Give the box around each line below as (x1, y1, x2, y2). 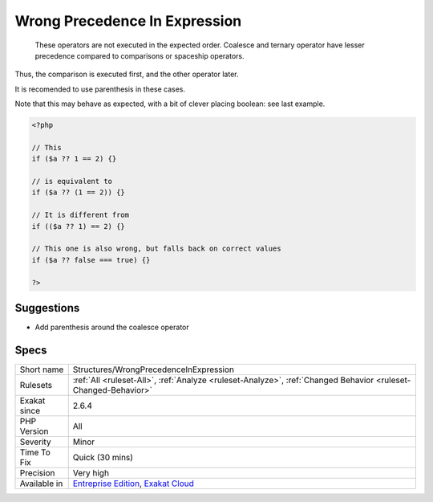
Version (19, 426, 49, 437)
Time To (19, 447, 51, 458)
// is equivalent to (31, 177, 112, 186)
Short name (19, 364, 64, 375)
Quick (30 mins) (72, 451, 134, 463)
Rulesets (19, 379, 52, 390)
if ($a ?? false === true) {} (31, 255, 151, 264)
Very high (72, 467, 110, 478)
